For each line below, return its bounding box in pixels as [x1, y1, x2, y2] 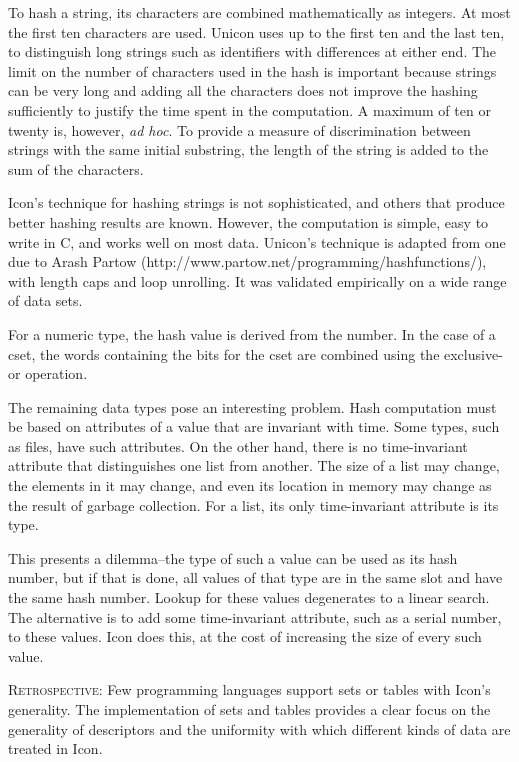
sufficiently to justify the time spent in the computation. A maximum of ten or [8, 99, 491, 120]
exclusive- [444, 343, 503, 364]
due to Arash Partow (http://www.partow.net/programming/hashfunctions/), [8, 251, 487, 272]
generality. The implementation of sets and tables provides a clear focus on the [8, 699, 491, 719]
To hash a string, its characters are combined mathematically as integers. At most [8, 2, 511, 22]
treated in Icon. [8, 738, 103, 759]
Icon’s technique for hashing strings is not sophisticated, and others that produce [8, 192, 505, 213]
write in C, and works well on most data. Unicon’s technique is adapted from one [8, 231, 506, 252]
